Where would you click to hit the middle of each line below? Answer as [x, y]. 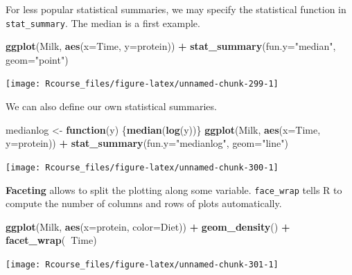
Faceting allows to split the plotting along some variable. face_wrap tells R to [174, 189]
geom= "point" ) [37, 59]
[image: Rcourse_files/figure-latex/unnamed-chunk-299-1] [142, 84]
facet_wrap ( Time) [51, 240]
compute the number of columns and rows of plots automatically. [144, 203]
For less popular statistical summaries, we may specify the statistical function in [176, 9]
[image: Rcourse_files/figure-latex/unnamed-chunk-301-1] [142, 264]
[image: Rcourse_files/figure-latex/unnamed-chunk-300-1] [142, 167]
